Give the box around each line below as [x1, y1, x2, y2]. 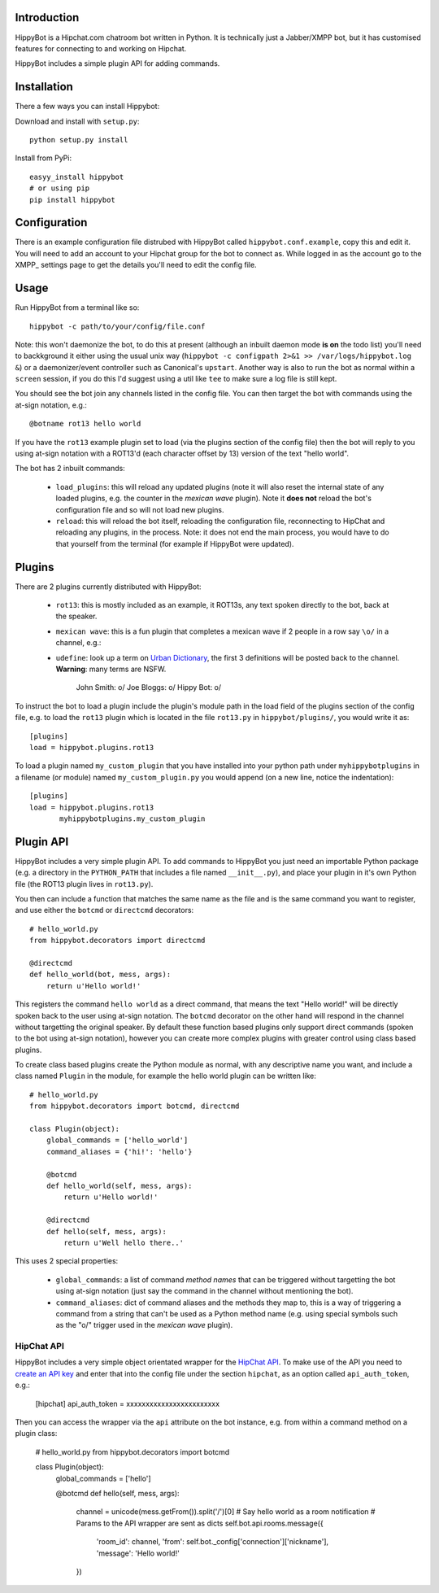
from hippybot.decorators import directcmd [29, 936, 206, 945]
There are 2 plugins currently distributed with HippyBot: [15, 582, 202, 591]
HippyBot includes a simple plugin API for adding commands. [15, 59, 220, 68]
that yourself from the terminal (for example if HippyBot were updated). [55, 539, 294, 548]
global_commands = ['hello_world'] [46, 1136, 189, 1145]
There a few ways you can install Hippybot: [15, 102, 160, 111]
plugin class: [15, 1429, 58, 1438]
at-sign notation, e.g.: [15, 399, 87, 410]
